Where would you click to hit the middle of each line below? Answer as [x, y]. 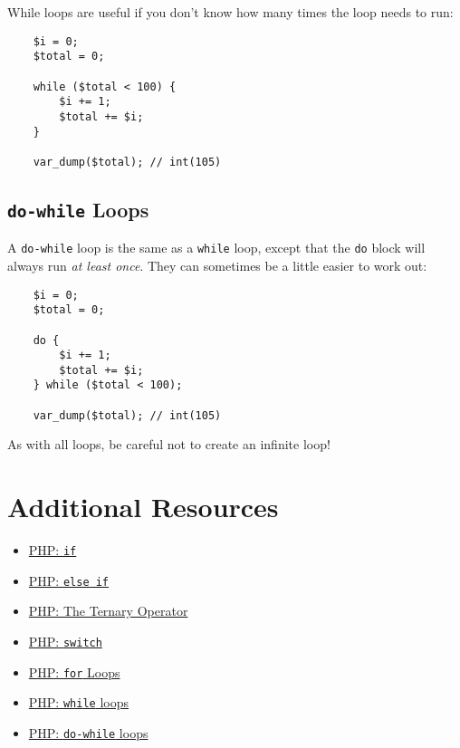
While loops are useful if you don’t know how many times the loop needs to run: [230, 12]
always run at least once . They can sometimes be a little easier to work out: [217, 265]
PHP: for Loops [74, 671]
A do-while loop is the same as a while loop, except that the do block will [216, 248]
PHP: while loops [78, 702]
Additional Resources [143, 507]
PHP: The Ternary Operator [108, 611]
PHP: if [53, 550]
